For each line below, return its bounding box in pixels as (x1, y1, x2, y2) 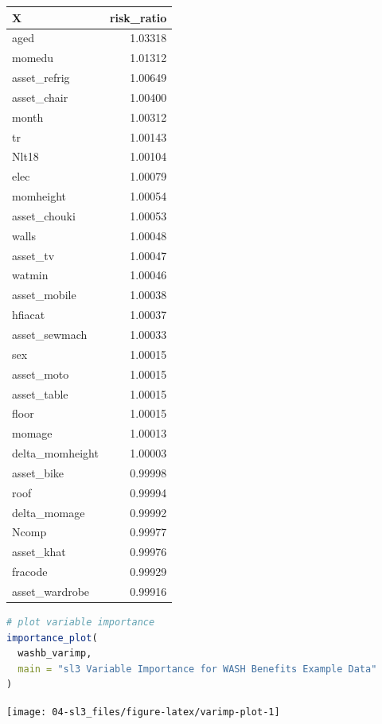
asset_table (12, 385, 68, 402)
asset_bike (12, 464, 64, 481)
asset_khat (12, 543, 66, 560)
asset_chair (12, 88, 68, 105)
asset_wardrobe (12, 582, 90, 599)
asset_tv (12, 247, 55, 263)
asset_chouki (12, 207, 76, 224)
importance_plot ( (6, 632, 98, 644)
